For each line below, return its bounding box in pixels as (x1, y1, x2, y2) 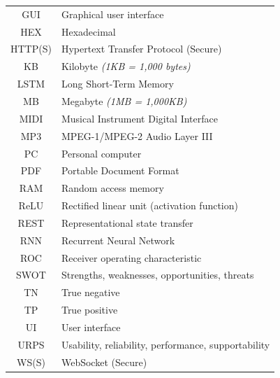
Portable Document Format (61, 163, 179, 178)
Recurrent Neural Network (61, 232, 175, 247)
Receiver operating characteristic (61, 250, 202, 265)
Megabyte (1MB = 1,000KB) (61, 93, 187, 108)
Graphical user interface (61, 6, 164, 21)
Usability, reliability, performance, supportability (61, 337, 270, 351)
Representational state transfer (61, 215, 193, 230)
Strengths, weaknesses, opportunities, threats (61, 267, 254, 282)
